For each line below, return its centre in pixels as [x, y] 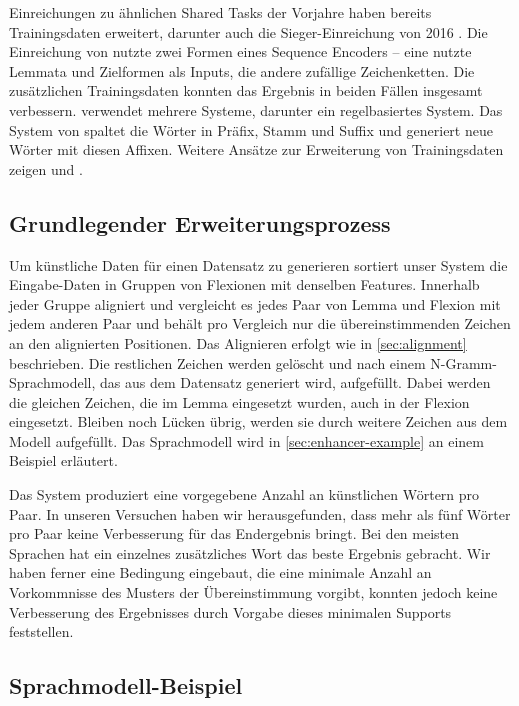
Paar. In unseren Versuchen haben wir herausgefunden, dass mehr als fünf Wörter [260, 513]
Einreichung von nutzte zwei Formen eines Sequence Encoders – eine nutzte [240, 51]
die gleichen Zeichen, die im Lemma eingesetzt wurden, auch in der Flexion [239, 401]
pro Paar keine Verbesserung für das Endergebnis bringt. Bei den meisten [234, 533]
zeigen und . [46, 168]
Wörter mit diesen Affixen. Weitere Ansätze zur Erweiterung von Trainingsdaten [256, 149]
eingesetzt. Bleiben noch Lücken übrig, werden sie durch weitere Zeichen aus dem [258, 421]
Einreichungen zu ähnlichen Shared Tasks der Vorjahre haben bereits [220, 12]
